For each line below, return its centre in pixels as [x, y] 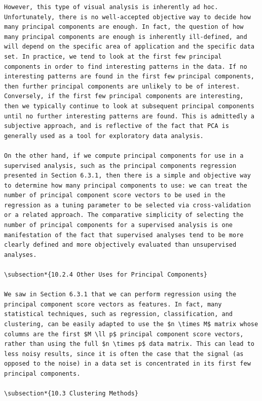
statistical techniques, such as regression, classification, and [119, 314]
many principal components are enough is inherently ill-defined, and [126, 37]
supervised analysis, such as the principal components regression [120, 166]
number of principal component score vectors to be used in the [115, 195]
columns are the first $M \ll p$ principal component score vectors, [124, 334]
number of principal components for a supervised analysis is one [119, 225]
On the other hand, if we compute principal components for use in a [124, 155]
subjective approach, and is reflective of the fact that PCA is [117, 126]
